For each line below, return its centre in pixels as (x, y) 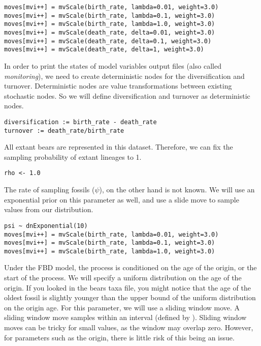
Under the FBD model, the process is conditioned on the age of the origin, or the (130, 267)
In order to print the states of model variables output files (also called (113, 65)
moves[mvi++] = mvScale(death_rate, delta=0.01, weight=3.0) (110, 32)
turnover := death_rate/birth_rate (64, 131)
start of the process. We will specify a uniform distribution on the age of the (123, 278)
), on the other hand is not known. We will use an (177, 190)
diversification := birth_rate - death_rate (80, 122)
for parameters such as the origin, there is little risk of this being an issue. (119, 337)
